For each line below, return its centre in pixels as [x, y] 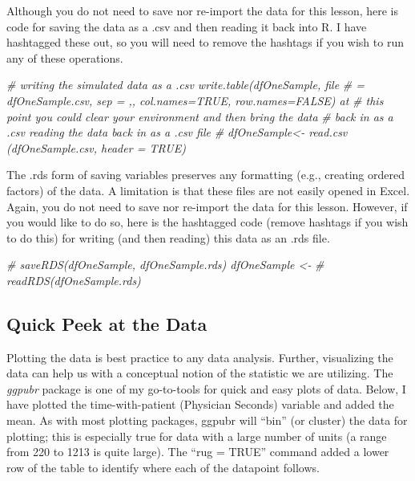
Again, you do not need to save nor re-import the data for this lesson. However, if [207, 206]
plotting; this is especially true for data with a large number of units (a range [197, 436]
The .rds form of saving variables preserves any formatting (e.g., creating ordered [205, 175]
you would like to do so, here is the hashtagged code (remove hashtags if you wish [207, 222]
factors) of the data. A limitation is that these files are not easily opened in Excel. [208, 190]
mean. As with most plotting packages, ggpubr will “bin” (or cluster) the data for [207, 420]
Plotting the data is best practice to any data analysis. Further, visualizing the [200, 357]
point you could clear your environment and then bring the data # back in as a [200, 116]
